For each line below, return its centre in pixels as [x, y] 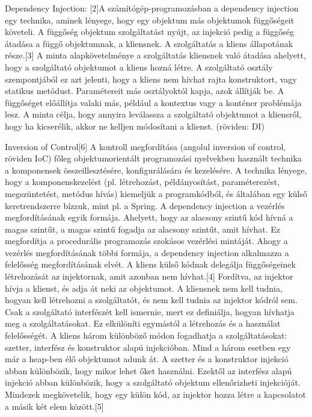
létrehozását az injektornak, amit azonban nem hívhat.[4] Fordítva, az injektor [149, 276]
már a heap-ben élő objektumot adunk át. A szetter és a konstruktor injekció [147, 359]
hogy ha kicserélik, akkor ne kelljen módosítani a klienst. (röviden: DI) [135, 126]
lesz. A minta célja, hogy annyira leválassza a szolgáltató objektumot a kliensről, [153, 114]
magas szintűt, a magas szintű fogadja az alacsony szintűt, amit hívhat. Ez [142, 229]
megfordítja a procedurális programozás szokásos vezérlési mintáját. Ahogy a [146, 241]
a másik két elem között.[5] [54, 406]
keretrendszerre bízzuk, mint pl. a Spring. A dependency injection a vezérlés [145, 205]
